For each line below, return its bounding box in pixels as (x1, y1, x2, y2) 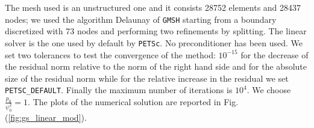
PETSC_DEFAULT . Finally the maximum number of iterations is (5, 84, 233, 96)
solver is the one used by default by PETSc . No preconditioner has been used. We (5, 36, 303, 49)
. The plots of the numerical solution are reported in (28, 95, 221, 108)
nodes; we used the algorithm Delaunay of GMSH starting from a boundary (5, 13, 277, 25)
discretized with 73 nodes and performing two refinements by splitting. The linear (5, 25, 307, 37)
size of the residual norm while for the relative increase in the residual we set (5, 72, 289, 84)
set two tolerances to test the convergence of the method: (5, 48, 216, 61)
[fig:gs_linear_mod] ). (8, 111, 87, 123)
